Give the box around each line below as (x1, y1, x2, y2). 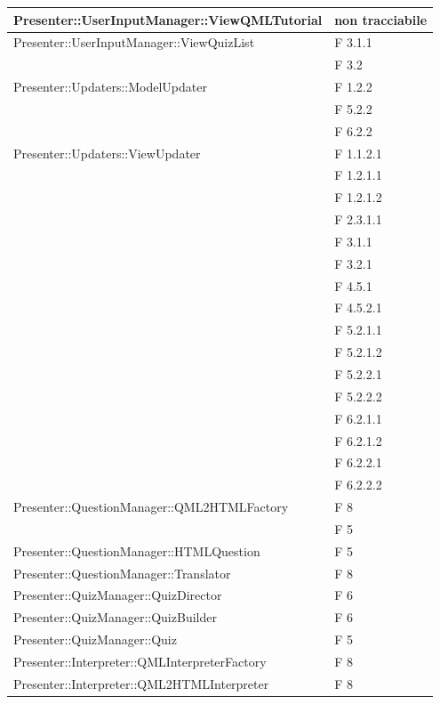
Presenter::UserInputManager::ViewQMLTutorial (13, 10, 323, 28)
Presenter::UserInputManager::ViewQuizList (13, 33, 255, 52)
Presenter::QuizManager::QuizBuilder (13, 608, 217, 627)
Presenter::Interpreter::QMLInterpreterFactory (13, 651, 267, 670)
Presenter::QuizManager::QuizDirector (13, 586, 222, 604)
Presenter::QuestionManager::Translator (13, 563, 231, 582)
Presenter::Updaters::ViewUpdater (13, 143, 201, 162)
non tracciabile (334, 10, 428, 28)
